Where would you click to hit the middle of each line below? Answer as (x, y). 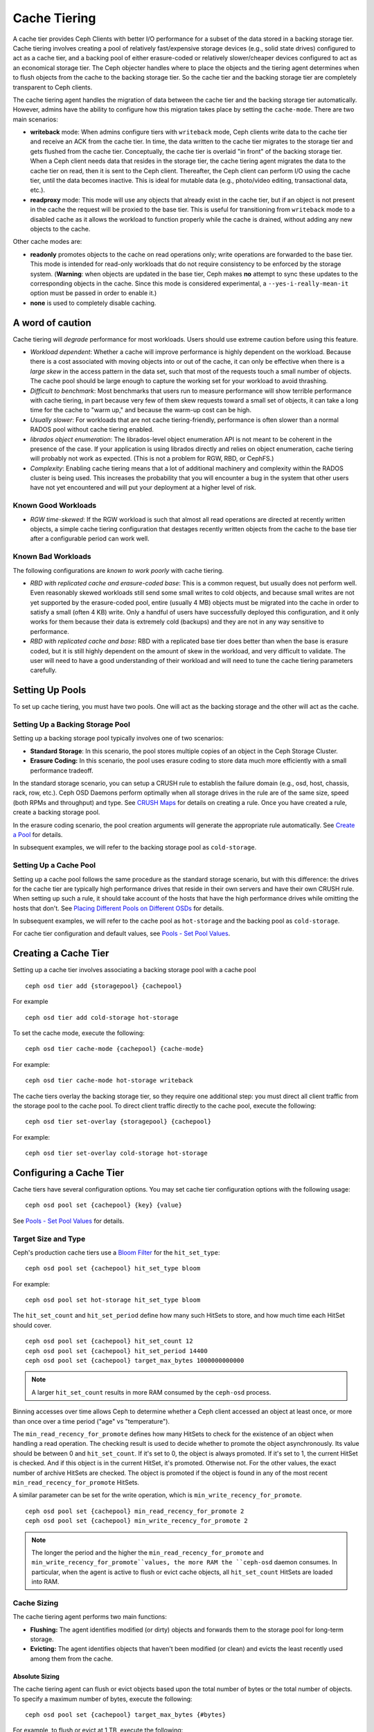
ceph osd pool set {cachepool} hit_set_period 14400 (116, 1351)
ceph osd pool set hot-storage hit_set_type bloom (113, 1300)
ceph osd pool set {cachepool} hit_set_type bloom (113, 1269)
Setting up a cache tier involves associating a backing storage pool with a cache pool (134, 970)
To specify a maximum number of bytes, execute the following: (103, 1699)
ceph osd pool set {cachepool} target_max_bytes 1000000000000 (135, 1361)
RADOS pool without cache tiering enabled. (92, 430)
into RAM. (45, 1582)
